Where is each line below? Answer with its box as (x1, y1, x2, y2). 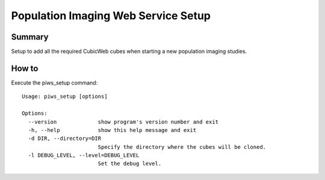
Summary (11, 32, 49, 42)
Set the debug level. (97, 160, 162, 167)
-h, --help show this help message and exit (28, 127, 197, 133)
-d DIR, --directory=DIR (28, 135, 102, 142)
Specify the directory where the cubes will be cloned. (97, 143, 267, 150)
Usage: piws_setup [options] (22, 93, 108, 100)
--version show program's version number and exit (28, 118, 219, 125)
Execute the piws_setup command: (11, 79, 98, 86)
